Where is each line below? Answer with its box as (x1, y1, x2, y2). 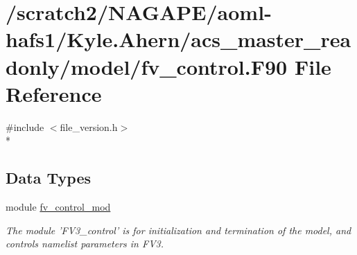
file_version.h (60, 119, 118, 134)
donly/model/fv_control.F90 (6, 52, 288, 80)
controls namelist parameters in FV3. (6, 236, 164, 251)
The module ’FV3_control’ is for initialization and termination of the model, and (6, 222, 351, 237)
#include (6, 119, 44, 134)
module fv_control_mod (6, 200, 111, 214)
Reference (6, 79, 102, 107)
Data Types (6, 167, 91, 188)
